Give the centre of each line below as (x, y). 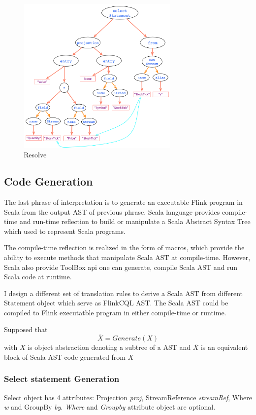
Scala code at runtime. (38, 277)
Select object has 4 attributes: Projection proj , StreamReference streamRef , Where (128, 397)
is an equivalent (224, 347)
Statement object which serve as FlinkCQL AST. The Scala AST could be (116, 303)
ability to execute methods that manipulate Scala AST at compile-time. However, (127, 257)
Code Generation (48, 181)
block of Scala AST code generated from (65, 357)
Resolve (35, 155)
